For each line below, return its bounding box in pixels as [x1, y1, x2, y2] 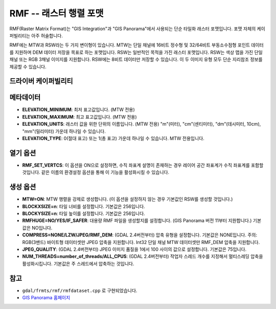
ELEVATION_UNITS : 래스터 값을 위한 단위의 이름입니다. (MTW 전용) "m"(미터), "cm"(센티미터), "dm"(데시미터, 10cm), [22, 121, 261, 127]
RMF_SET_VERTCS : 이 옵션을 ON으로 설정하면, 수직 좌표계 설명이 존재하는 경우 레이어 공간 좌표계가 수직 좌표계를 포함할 [22, 162, 264, 168]
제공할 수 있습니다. [9, 63, 47, 70]
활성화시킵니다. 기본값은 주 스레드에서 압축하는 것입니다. [22, 260, 134, 267]
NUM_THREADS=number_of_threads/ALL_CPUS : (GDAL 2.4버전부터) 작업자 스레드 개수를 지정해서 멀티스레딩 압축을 [22, 253, 263, 259]
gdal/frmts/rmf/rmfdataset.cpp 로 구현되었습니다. [22, 287, 137, 294]
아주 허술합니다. [31, 32, 63, 38]
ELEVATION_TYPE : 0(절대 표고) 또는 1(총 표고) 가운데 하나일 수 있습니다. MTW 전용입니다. [22, 135, 204, 141]
